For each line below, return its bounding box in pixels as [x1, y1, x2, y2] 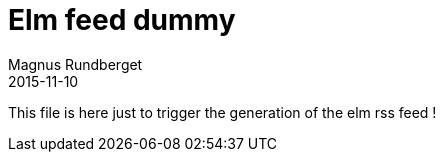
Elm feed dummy [8, 3, 236, 37]
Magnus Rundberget [8, 55, 143, 73]
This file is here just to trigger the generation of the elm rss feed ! [8, 103, 437, 121]
